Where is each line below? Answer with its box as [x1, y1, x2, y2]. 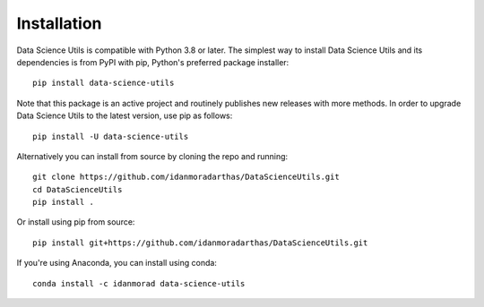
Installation [16, 13, 102, 33]
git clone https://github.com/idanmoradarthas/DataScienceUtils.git [32, 172, 340, 183]
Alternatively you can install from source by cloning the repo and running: [16, 150, 289, 161]
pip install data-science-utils [32, 78, 175, 89]
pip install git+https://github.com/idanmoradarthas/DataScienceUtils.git [32, 237, 368, 248]
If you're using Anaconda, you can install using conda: [16, 258, 217, 269]
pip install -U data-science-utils [32, 131, 189, 141]
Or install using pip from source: [16, 217, 135, 227]
